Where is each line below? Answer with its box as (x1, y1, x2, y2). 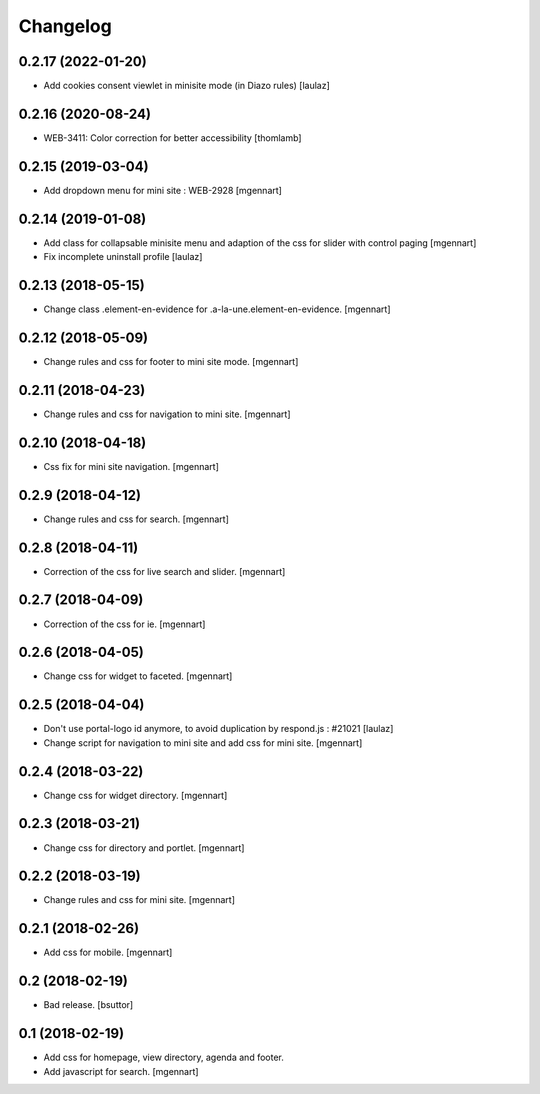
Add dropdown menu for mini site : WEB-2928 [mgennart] (43, 184, 282, 196)
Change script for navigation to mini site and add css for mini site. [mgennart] (43, 736, 363, 749)
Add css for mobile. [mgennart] (43, 946, 173, 959)
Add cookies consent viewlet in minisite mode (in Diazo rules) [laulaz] (43, 80, 330, 92)
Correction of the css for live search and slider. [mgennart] (43, 565, 286, 577)
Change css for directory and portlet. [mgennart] (43, 841, 245, 854)
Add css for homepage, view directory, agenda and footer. (43, 1051, 284, 1064)
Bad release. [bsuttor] (43, 999, 134, 1011)
